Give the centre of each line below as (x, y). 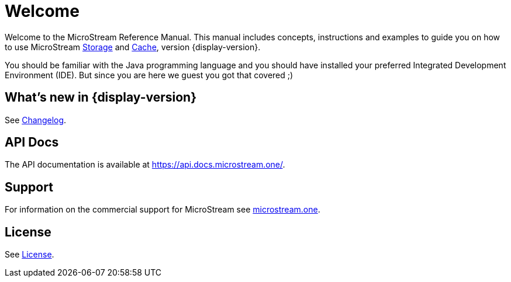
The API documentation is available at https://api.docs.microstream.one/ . (145, 165)
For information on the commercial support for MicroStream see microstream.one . (163, 210)
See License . (30, 255)
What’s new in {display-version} (101, 98)
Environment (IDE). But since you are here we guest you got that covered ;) (149, 75)
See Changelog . (36, 120)
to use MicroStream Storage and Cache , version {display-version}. (133, 47)
